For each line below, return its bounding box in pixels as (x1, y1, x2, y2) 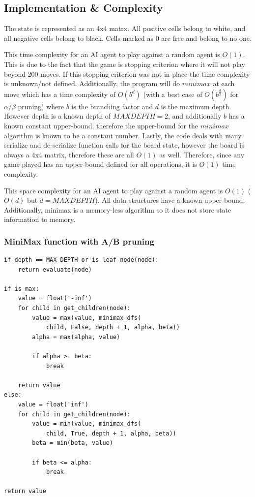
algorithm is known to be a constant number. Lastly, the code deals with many (4, 130, 242, 140)
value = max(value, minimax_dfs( (32, 314, 142, 321)
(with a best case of (143, 89, 202, 99)
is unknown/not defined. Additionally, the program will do (4, 78, 180, 89)
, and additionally (168, 111, 222, 121)
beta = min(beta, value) (32, 439, 113, 447)
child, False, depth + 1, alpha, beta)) (46, 324, 180, 331)
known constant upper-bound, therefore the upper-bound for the (4, 120, 198, 130)
